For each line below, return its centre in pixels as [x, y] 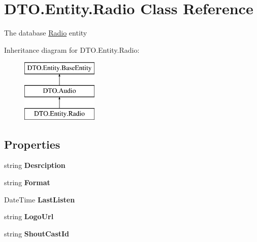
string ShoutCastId [37, 233]
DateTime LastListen [40, 199]
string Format [27, 182]
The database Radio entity [46, 33]
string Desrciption [35, 165]
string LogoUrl [29, 216]
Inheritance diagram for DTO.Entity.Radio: [72, 49]
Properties [32, 144]
